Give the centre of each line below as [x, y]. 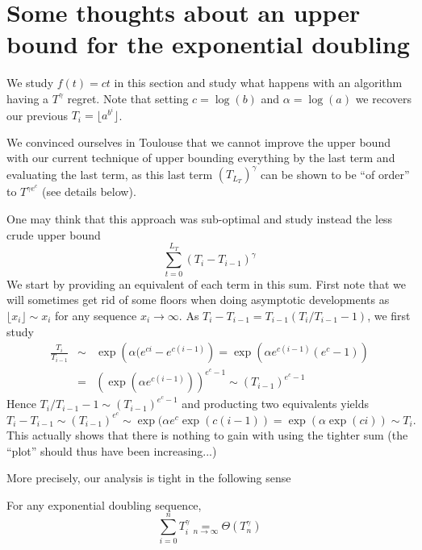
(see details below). [89, 192]
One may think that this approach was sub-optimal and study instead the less [200, 219]
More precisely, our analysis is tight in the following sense [149, 478]
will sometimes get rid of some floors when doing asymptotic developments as [198, 300]
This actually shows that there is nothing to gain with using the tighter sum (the [207, 434]
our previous [38, 115]
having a [28, 98]
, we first [389, 315]
